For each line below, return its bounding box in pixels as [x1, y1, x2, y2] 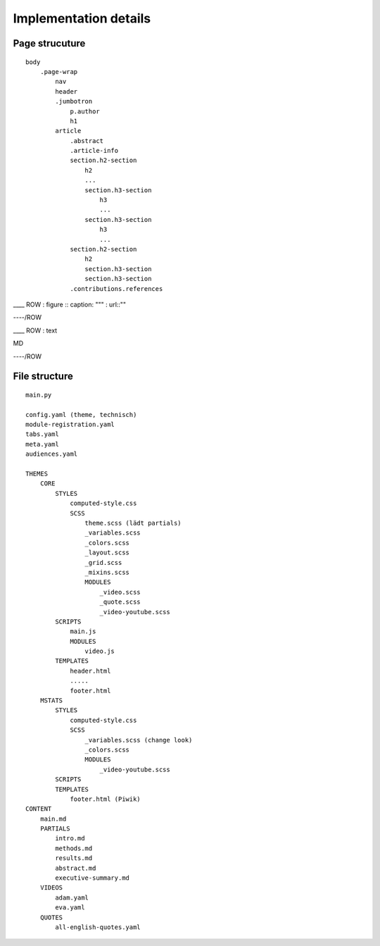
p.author [70, 107, 100, 116]
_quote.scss [99, 598, 141, 606]
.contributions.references [70, 285, 163, 292]
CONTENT [25, 805, 52, 813]
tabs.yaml [25, 430, 59, 438]
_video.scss [99, 588, 141, 596]
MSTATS [39, 697, 63, 704]
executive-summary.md [55, 874, 130, 882]
